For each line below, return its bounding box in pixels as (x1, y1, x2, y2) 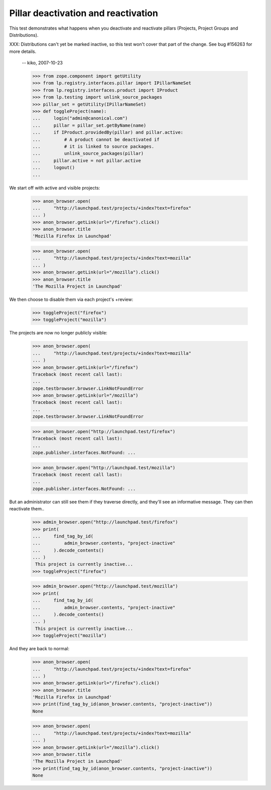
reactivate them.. (9, 506, 45, 512)
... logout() (32, 165, 75, 170)
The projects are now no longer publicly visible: (9, 330, 107, 336)
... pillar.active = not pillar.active (32, 157, 142, 163)
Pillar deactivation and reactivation (9, 8, 158, 19)
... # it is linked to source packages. (32, 144, 155, 149)
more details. (9, 48, 37, 54)
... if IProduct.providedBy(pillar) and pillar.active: (32, 130, 184, 135)
